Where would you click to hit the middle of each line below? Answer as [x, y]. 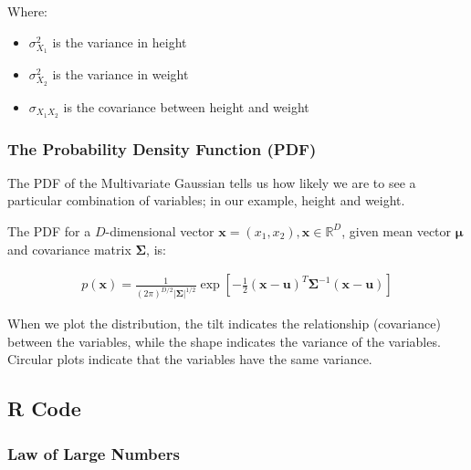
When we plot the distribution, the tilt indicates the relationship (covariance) [224, 324]
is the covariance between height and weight [186, 106]
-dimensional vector [160, 230]
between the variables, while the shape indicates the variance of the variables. [224, 341]
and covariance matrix [69, 249]
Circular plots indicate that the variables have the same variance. [190, 359]
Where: [27, 11]
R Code [44, 408]
